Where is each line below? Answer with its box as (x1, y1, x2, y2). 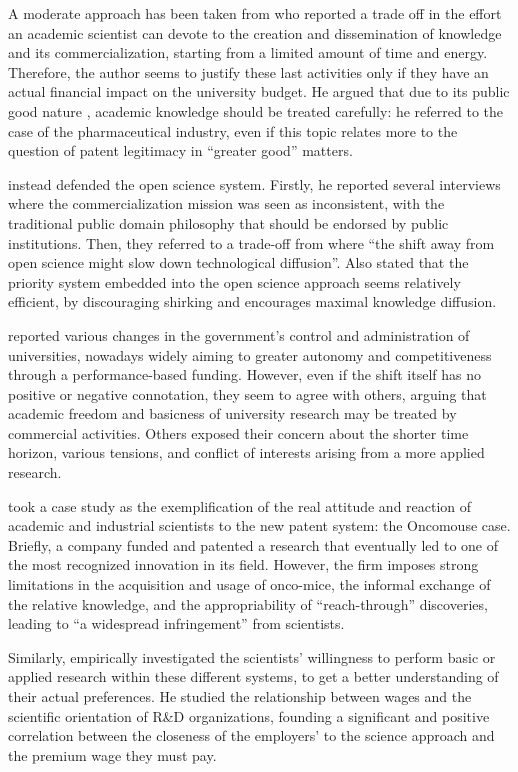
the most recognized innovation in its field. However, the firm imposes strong (8, 554, 479, 575)
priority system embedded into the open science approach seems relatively (8, 271, 461, 292)
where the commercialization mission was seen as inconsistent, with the (8, 193, 445, 214)
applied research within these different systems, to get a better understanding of (8, 666, 499, 687)
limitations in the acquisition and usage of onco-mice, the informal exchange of (8, 574, 491, 595)
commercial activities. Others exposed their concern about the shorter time (8, 422, 469, 443)
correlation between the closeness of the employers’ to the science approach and (8, 725, 495, 746)
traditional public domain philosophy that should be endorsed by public (8, 212, 449, 233)
